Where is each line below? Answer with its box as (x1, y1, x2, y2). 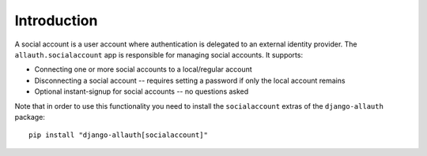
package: (14, 112, 45, 121)
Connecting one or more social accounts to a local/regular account (34, 65, 252, 74)
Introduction (14, 12, 98, 29)
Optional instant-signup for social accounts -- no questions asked (34, 87, 249, 96)
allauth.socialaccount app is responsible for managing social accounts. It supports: (14, 50, 304, 59)
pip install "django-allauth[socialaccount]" (28, 131, 209, 139)
